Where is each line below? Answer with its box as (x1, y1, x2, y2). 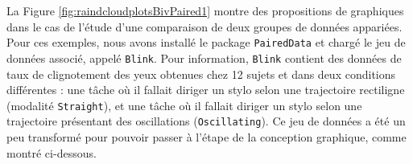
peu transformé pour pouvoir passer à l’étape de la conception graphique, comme (6, 129, 407, 145)
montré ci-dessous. (6, 144, 97, 161)
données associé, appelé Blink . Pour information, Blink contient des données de (6, 49, 402, 66)
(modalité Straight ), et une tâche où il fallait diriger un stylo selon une (6, 96, 362, 113)
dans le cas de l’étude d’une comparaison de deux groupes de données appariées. (6, 18, 403, 35)
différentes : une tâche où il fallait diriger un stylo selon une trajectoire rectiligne (6, 81, 405, 98)
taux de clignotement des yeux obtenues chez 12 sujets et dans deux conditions (6, 65, 396, 82)
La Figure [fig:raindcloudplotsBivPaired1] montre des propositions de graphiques (6, 2, 404, 18)
